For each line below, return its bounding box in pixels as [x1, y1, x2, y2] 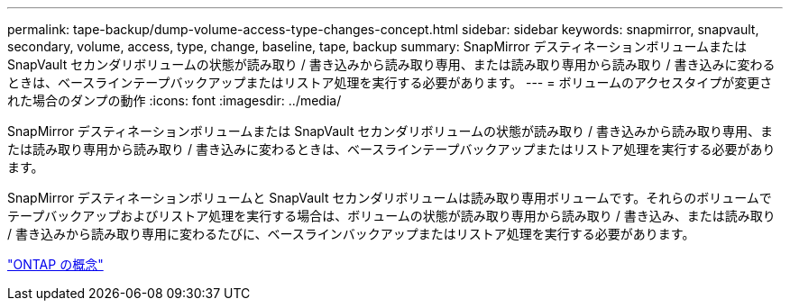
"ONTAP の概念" [7, 257, 104, 272]
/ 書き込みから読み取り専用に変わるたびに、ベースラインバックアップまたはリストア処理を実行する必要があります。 [7, 226, 695, 241]
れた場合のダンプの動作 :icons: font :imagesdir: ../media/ [7, 93, 342, 108]
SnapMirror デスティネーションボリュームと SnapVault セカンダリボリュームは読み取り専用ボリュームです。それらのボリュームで [7, 190, 772, 205]
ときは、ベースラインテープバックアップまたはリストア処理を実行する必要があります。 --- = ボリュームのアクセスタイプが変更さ [7, 75, 773, 90]
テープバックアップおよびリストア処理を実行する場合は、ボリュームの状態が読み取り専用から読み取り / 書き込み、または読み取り [7, 208, 776, 223]
